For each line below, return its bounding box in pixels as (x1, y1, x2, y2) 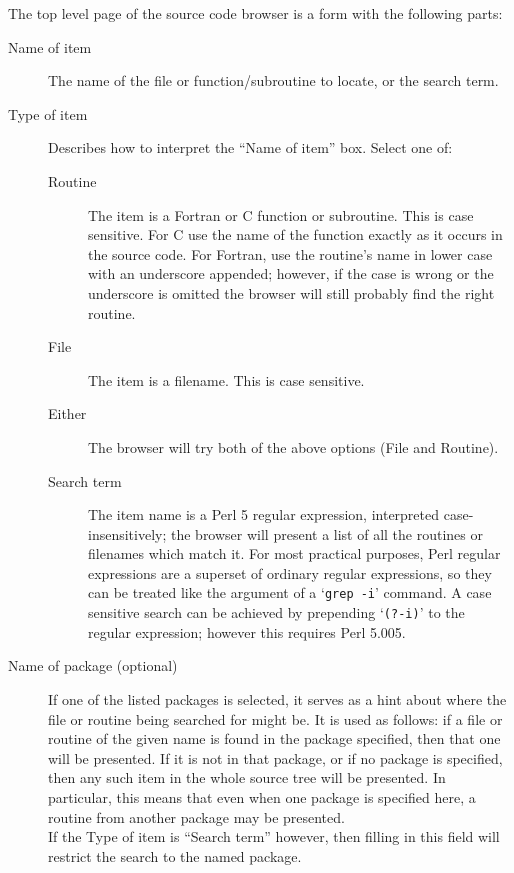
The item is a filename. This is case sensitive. (88, 369, 365, 390)
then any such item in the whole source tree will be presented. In (48, 767, 446, 788)
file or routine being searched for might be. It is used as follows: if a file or (48, 708, 503, 729)
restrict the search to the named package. (48, 845, 302, 866)
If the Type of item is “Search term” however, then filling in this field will (48, 826, 500, 847)
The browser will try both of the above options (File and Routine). (88, 436, 499, 457)
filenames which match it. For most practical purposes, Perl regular (88, 543, 501, 564)
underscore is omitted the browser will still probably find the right (88, 282, 495, 303)
